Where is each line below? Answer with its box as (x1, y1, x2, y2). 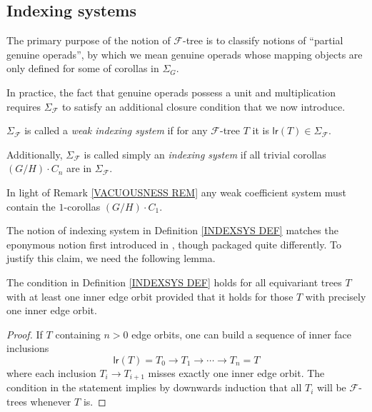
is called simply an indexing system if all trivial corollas (84, 146, 326, 161)
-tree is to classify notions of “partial (183, 33, 343, 48)
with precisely (305, 288, 366, 303)
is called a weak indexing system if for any (24, 123, 208, 138)
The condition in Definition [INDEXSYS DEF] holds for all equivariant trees (6, 274, 342, 289)
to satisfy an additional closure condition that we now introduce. (61, 99, 346, 114)
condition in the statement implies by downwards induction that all (6, 380, 302, 395)
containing (55, 326, 101, 341)
